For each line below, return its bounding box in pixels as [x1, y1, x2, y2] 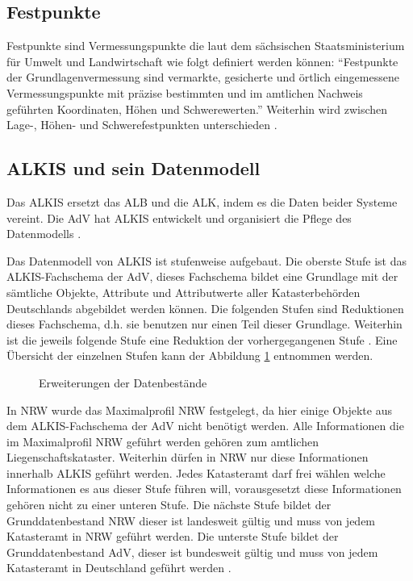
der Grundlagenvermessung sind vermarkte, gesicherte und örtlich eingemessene [6, 69, 399, 86]
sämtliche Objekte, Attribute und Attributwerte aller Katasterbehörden [6, 283, 361, 300]
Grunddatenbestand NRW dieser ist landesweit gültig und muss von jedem [6, 512, 376, 529]
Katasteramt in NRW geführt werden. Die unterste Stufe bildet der [6, 528, 339, 545]
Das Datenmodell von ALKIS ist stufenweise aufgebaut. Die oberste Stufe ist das [6, 252, 407, 269]
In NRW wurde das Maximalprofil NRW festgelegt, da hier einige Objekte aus [6, 401, 392, 418]
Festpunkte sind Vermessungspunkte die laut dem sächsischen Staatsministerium [6, 37, 405, 54]
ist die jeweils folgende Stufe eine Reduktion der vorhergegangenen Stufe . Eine [6, 331, 398, 348]
